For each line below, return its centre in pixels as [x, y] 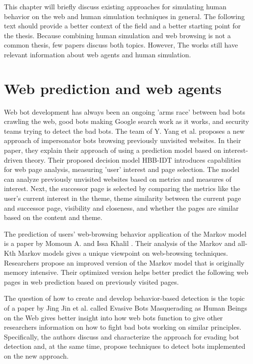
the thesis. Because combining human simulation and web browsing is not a [117, 35]
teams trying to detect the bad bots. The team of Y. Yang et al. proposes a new [124, 131]
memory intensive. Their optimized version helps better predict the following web [126, 272]
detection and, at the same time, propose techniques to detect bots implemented [125, 346]
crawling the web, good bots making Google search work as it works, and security [126, 121]
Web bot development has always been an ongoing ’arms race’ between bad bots [125, 111]
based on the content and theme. [53, 217]
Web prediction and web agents [113, 88]
